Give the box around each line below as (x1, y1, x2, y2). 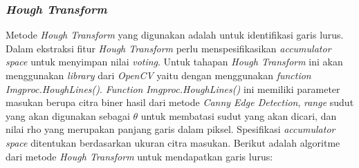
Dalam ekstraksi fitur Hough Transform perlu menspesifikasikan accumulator (6, 41, 331, 55)
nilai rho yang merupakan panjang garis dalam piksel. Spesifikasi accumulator (6, 122, 335, 136)
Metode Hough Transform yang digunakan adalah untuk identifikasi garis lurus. (6, 28, 344, 42)
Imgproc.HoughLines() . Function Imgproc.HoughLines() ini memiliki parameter (6, 81, 340, 96)
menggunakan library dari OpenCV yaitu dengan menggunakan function (6, 68, 311, 82)
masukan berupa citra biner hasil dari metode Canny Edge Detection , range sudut (6, 95, 354, 109)
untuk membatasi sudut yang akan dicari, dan (140, 108, 337, 123)
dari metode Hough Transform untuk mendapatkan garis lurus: (6, 149, 273, 163)
